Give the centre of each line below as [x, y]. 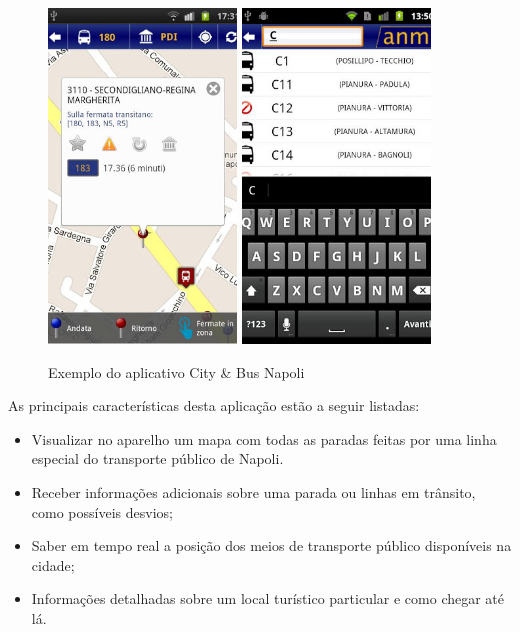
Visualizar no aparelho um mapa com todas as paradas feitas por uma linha [264, 438]
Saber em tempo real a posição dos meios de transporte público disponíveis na [271, 545]
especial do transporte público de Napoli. [157, 458]
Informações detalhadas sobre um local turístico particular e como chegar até [268, 598]
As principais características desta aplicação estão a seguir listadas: [214, 405]
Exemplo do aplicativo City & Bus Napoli [176, 371]
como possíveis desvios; [102, 511]
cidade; [53, 564]
